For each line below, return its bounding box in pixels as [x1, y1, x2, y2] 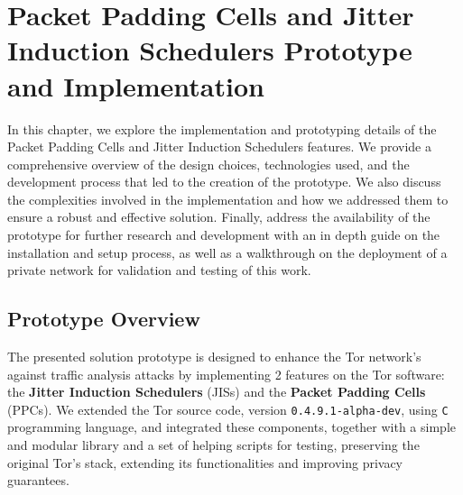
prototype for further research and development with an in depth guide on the [7, 225, 440, 244]
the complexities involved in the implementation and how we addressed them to [7, 189, 449, 208]
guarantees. [7, 471, 69, 490]
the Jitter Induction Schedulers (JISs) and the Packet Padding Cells [7, 382, 426, 401]
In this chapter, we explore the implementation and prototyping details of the [7, 119, 437, 138]
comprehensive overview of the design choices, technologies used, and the [7, 154, 410, 173]
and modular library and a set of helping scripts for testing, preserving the [7, 435, 420, 454]
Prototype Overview [7, 305, 200, 333]
